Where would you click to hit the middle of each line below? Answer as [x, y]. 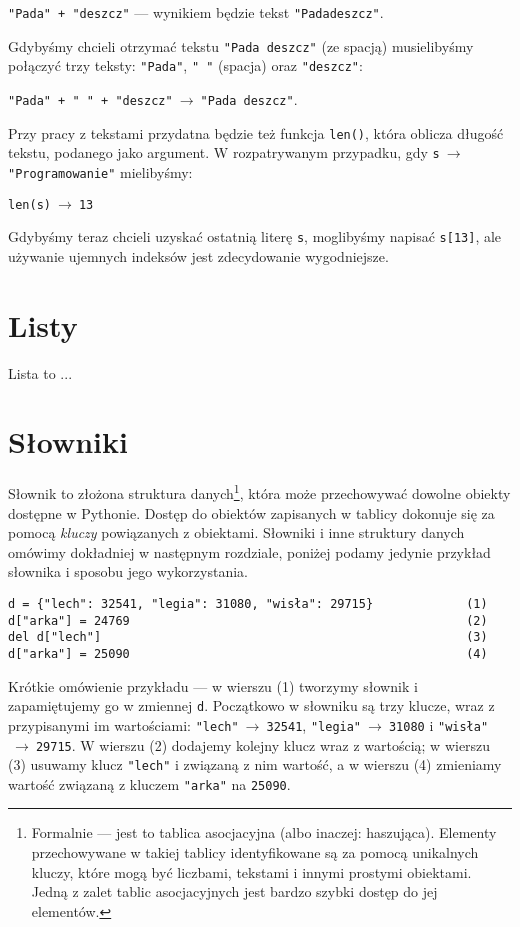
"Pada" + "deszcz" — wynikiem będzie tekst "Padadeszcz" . [196, 12]
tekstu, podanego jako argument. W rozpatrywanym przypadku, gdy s [224, 152]
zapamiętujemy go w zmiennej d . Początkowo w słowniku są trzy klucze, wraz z [251, 705]
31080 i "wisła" [438, 724]
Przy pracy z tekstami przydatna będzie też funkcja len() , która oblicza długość [256, 132]
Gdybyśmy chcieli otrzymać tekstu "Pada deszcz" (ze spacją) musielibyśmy [241, 45]
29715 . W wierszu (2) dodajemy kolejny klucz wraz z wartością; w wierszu [263, 744]
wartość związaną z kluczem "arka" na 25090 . [149, 783]
